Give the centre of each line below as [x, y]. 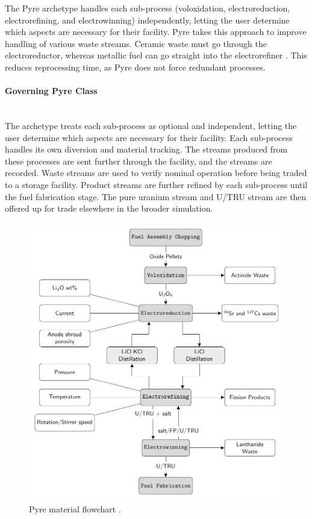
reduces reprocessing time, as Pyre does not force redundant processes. [135, 67]
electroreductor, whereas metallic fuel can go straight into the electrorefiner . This [156, 55]
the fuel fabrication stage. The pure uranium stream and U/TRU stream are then [156, 196]
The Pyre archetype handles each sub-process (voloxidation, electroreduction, [148, 8]
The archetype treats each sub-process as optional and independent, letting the [151, 125]
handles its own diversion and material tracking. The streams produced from [146, 149]
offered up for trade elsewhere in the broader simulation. [109, 208]
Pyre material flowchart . [75, 508]
